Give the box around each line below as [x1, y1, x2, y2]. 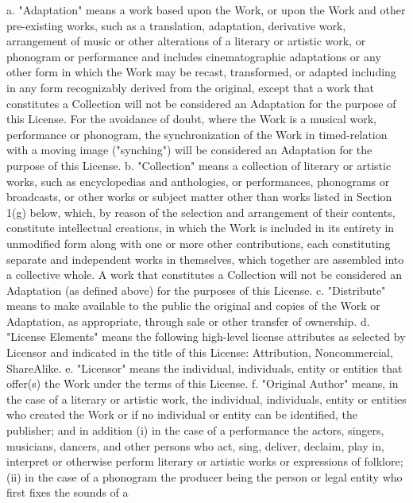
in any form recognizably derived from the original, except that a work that [6, 79, 375, 95]
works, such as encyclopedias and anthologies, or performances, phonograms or [6, 172, 390, 189]
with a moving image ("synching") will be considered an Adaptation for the [6, 141, 372, 158]
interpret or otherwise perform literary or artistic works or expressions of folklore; [6, 453, 403, 470]
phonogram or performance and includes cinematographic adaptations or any [6, 48, 381, 64]
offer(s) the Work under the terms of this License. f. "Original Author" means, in [6, 375, 399, 392]
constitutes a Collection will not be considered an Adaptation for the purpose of [6, 95, 396, 111]
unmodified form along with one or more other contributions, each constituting [6, 234, 391, 251]
